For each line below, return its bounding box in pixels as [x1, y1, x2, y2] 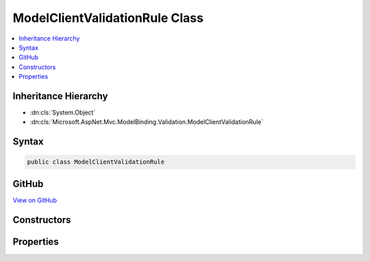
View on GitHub [12, 196, 58, 204]
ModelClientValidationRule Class [12, 10, 203, 25]
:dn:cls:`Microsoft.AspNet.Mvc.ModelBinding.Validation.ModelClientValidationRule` [29, 118, 264, 126]
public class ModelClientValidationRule [27, 158, 164, 166]
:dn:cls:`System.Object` [29, 108, 96, 116]
